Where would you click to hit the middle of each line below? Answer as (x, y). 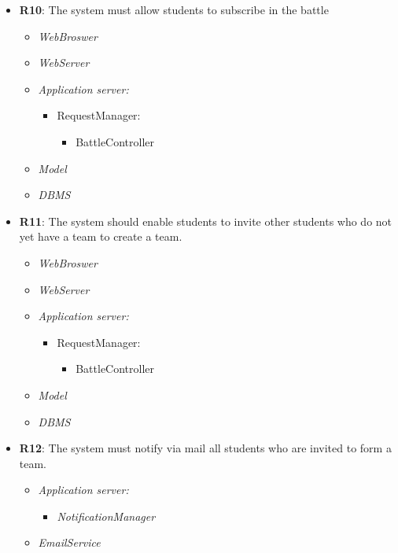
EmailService (69, 542)
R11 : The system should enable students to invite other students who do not (206, 221)
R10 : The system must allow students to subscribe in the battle (174, 9)
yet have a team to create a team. (101, 236)
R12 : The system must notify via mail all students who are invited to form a (205, 448)
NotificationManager (106, 516)
